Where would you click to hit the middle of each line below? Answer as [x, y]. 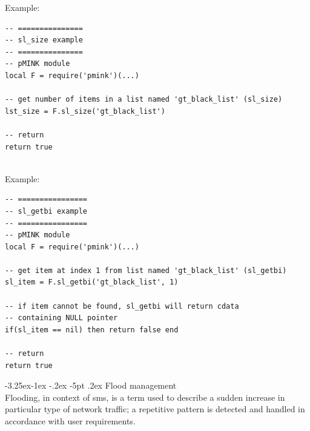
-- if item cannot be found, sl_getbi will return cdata [122, 306]
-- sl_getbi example [46, 211]
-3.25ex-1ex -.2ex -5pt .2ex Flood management [91, 385]
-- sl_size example [44, 40]
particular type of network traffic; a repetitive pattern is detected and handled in [155, 409]
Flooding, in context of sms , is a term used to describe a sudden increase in [145, 397]
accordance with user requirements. [70, 421]
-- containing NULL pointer [61, 318]
